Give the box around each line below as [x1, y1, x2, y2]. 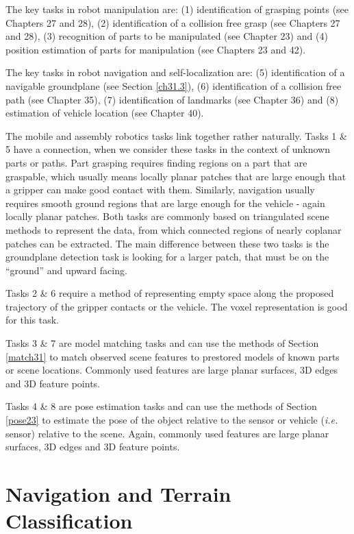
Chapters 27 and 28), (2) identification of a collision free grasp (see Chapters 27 [5, 15, 340, 29]
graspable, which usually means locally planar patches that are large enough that [5, 169, 346, 183]
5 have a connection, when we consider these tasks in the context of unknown [5, 142, 330, 156]
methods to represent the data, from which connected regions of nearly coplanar [5, 222, 342, 236]
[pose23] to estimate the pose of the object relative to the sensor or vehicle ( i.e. [5, 413, 338, 427]
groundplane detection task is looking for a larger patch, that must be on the [5, 250, 329, 264]
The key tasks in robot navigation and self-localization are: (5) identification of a [5, 65, 345, 80]
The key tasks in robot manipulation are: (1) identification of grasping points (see [5, 2, 349, 16]
